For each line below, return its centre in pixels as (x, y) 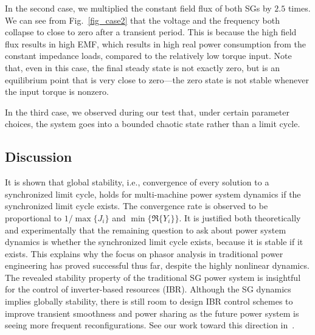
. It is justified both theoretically (240, 217)
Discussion (39, 157)
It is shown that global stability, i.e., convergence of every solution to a (137, 182)
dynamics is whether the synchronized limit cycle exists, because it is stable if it (154, 242)
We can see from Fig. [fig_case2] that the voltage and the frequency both (142, 20)
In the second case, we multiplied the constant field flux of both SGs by (138, 8)
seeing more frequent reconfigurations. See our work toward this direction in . (150, 325)
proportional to (33, 217)
